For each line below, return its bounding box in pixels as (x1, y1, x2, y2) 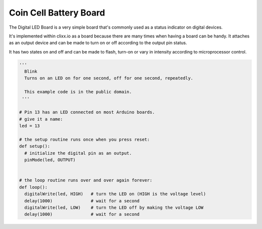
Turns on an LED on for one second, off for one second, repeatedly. (24, 75, 194, 81)
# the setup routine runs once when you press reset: (19, 137, 150, 142)
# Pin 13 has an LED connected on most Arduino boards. (19, 109, 155, 115)
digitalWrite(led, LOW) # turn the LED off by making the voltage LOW (24, 205, 204, 210)
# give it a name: (19, 116, 63, 122)
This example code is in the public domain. (24, 89, 132, 95)
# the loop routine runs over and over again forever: (19, 177, 152, 183)
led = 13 (19, 123, 40, 129)
